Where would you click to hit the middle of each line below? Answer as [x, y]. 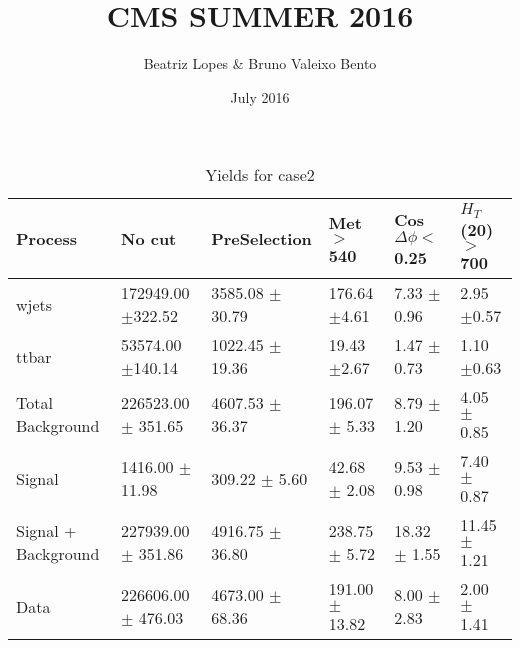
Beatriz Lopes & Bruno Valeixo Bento [260, 63]
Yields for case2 [260, 175]
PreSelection [261, 239]
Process [47, 239]
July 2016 [260, 96]
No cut [148, 239]
